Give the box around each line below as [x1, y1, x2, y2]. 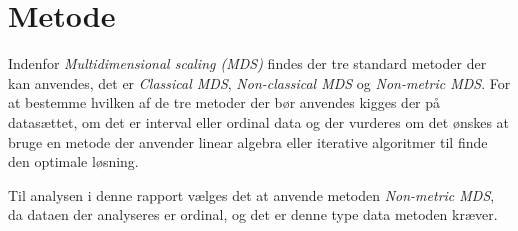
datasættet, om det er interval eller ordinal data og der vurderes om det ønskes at [8, 111, 510, 132]
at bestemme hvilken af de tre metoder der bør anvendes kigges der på [8, 92, 441, 113]
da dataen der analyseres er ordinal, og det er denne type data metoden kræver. [8, 204, 498, 225]
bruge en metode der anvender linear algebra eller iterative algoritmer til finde [8, 131, 488, 152]
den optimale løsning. [8, 151, 139, 172]
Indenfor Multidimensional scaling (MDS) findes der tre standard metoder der [8, 53, 487, 74]
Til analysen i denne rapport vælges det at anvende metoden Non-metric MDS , [8, 184, 495, 205]
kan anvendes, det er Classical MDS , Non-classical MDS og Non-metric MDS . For [8, 72, 511, 93]
